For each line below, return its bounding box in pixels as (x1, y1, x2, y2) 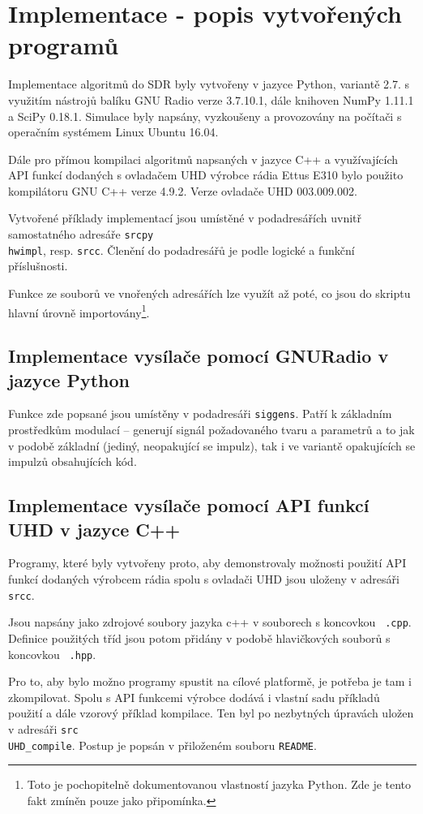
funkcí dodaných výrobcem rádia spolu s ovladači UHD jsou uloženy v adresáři (8, 571, 399, 588)
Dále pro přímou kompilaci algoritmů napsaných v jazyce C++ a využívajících (8, 150, 399, 167)
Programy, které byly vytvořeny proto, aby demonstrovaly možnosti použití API (8, 554, 407, 571)
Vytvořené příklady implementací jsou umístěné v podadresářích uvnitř (8, 209, 362, 226)
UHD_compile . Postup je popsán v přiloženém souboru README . (8, 736, 317, 753)
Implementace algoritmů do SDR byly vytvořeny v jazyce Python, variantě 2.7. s (8, 75, 410, 93)
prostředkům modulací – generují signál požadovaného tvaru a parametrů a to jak (8, 421, 415, 438)
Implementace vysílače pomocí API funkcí (8, 493, 370, 518)
